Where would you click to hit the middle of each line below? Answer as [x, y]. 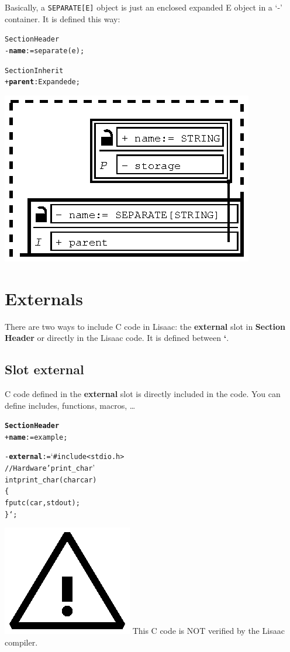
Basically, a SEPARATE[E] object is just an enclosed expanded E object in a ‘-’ [144, 7]
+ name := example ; [36, 437]
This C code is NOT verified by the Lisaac [208, 631]
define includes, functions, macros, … [70, 405]
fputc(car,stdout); [42, 503]
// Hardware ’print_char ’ [50, 468]
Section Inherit [34, 70]
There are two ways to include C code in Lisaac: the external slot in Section [145, 326]
